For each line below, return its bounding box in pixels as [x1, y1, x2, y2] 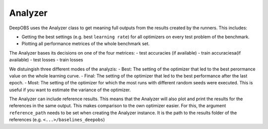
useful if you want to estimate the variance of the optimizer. [9, 87, 131, 93]
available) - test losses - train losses [9, 57, 83, 63]
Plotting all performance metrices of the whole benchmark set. [21, 41, 150, 47]
